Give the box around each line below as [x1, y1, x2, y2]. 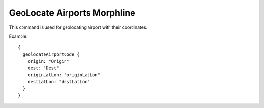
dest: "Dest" [27, 65, 59, 71]
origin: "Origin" [27, 59, 69, 64]
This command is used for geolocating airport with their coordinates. [9, 24, 148, 30]
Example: [9, 33, 28, 39]
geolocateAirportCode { [22, 51, 80, 57]
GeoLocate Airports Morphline [9, 7, 135, 18]
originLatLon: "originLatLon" [27, 72, 100, 78]
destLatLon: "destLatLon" [27, 79, 90, 85]
